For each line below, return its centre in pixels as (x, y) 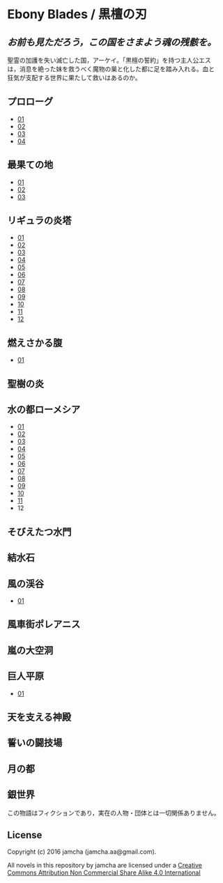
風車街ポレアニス (44, 624)
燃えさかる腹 (35, 343)
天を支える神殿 (39, 717)
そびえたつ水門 (39, 531)
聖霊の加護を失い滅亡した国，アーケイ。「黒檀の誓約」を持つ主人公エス (109, 60)
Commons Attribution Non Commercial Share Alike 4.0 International (104, 873)
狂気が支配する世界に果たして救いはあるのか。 (74, 78)
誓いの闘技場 (35, 743)
